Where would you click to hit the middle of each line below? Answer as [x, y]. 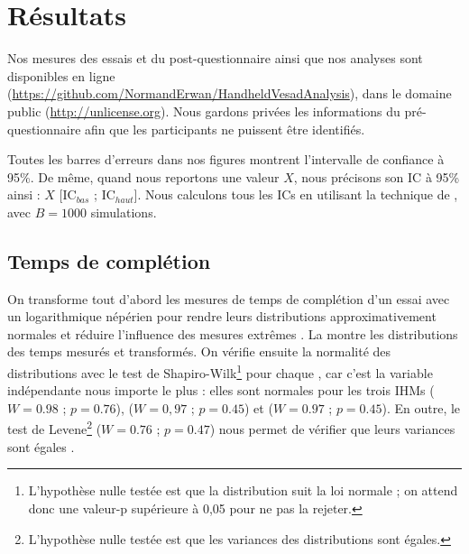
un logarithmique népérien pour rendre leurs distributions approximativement [222, 316]
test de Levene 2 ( [55, 428]
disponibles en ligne [61, 75]
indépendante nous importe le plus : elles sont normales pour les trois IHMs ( [221, 390]
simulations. [124, 212]
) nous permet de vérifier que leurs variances [332, 429]
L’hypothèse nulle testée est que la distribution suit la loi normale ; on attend [243, 490]
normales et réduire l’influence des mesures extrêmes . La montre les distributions [233, 333]
